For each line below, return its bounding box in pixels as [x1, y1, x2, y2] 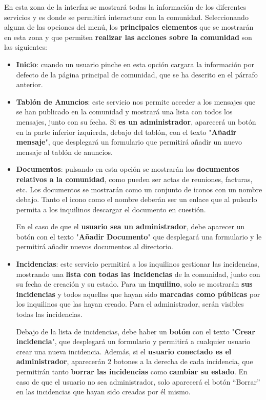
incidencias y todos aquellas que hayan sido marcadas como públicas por [16, 288, 260, 299]
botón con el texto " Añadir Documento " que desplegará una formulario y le [16, 231, 262, 242]
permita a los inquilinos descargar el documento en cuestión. [16, 204, 206, 214]
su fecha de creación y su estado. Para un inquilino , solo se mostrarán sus [16, 278, 253, 289]
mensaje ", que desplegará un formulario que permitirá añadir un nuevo [16, 136, 242, 147]
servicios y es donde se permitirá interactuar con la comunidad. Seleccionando [4, 11, 249, 22]
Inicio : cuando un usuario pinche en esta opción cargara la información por [16, 58, 255, 69]
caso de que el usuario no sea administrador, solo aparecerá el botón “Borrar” [16, 376, 260, 387]
